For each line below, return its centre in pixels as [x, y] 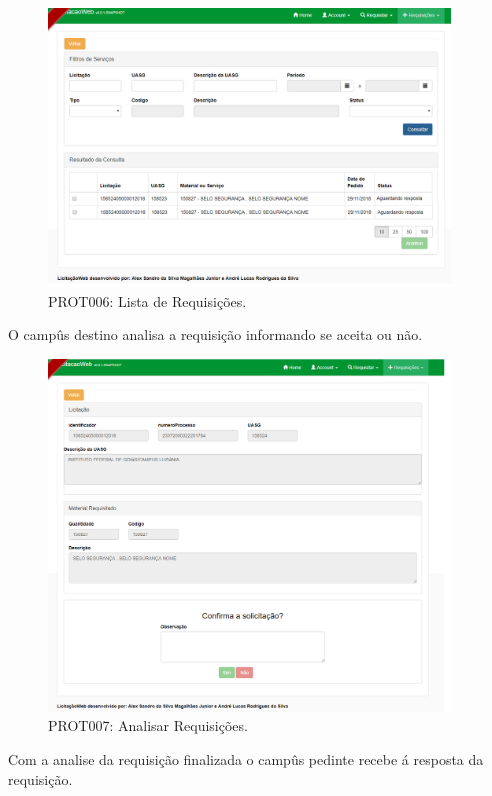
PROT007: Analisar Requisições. [148, 725]
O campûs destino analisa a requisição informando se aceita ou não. [215, 334]
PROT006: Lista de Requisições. [147, 300]
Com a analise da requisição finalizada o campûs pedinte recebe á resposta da [246, 759]
